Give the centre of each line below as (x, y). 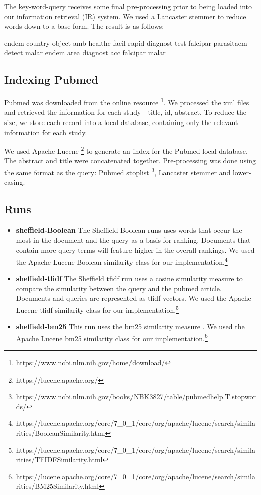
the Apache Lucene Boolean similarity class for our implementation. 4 (122, 261)
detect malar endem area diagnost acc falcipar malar (85, 52)
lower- (242, 172)
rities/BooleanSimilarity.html (60, 432)
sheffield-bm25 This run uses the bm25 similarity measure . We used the (130, 327)
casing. (15, 182)
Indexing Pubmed (51, 80)
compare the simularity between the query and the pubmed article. (119, 288)
